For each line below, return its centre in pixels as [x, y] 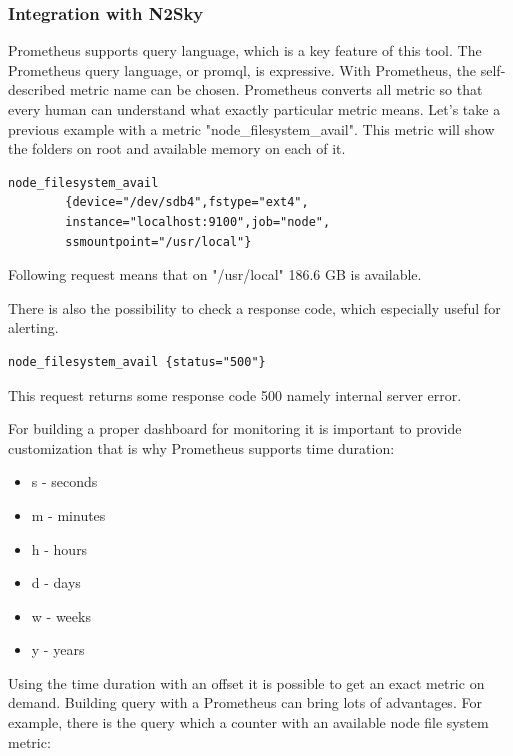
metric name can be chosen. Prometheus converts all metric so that [276, 89]
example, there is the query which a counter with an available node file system [248, 722]
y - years [58, 649]
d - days [56, 582]
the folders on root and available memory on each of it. [177, 148]
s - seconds [64, 481]
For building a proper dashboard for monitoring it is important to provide [235, 428]
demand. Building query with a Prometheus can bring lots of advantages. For [245, 702]
